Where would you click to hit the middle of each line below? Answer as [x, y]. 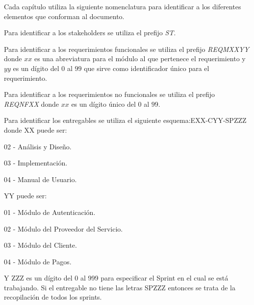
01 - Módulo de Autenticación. [50, 212]
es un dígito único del [103, 104]
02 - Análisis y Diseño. [38, 146]
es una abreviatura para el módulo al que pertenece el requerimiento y [140, 59]
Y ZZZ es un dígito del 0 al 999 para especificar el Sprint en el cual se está [116, 278]
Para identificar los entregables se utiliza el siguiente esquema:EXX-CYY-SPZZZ [125, 120]
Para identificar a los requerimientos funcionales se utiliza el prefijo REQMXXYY [127, 49]
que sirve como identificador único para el [147, 68]
